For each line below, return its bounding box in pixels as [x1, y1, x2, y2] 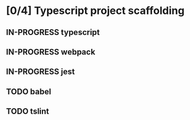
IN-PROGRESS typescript [6, 27, 101, 37]
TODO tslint [6, 107, 50, 117]
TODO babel [6, 86, 51, 97]
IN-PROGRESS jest [6, 67, 75, 77]
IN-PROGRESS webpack [6, 47, 95, 57]
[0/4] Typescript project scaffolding [6, 4, 185, 17]
